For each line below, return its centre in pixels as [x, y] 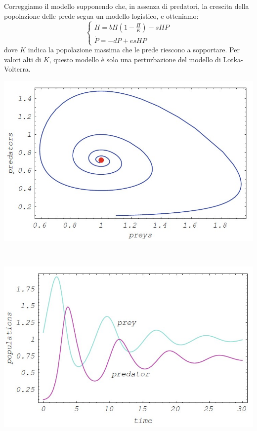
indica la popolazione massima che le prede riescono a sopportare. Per [134, 50]
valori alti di [23, 59]
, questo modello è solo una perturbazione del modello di [135, 59]
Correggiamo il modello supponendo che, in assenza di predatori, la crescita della [127, 6]
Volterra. [17, 69]
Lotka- [233, 59]
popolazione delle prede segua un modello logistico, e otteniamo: [101, 16]
